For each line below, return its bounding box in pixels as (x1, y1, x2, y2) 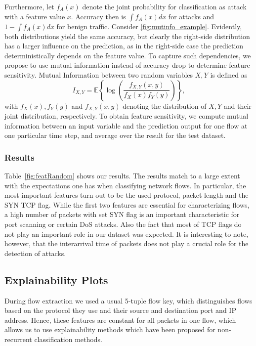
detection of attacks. (4, 248, 66, 258)
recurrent (4, 334, 32, 344)
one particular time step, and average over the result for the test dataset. (4, 130, 226, 140)
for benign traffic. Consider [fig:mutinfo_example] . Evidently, (56, 21, 242, 31)
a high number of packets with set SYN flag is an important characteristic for (4, 209, 240, 219)
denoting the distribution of (123, 100, 207, 111)
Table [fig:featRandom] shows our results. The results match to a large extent (4, 171, 240, 181)
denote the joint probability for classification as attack (82, 1, 247, 11)
